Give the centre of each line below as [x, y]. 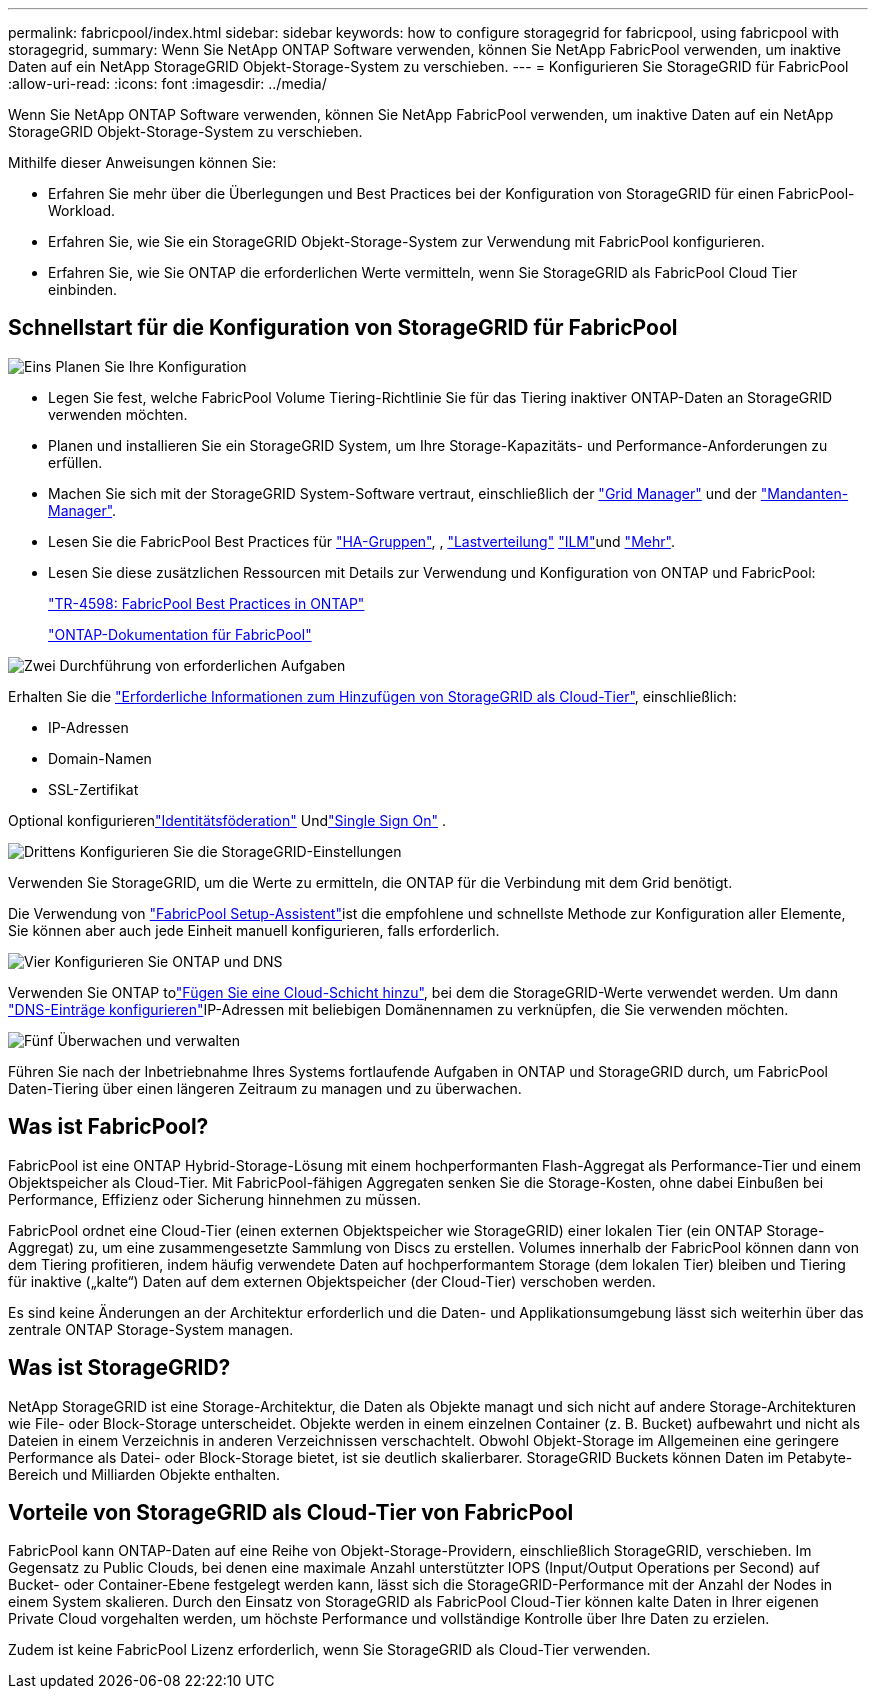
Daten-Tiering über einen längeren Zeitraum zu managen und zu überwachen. [265, 1088]
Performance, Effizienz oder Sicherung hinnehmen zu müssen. [215, 1199]
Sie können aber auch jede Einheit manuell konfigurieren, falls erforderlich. [254, 930]
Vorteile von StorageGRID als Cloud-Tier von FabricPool [291, 1512]
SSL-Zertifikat [93, 789]
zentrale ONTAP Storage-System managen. [151, 1329]
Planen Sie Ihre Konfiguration [151, 366]
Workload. [82, 210]
